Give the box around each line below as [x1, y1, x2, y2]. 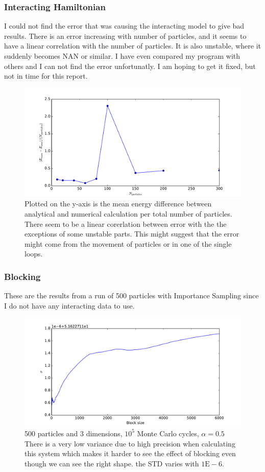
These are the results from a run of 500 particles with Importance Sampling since [4, 290, 259, 301]
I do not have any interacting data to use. [4, 300, 135, 311]
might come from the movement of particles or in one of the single [25, 238, 232, 249]
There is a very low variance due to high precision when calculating [25, 438, 235, 449]
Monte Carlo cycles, [137, 428, 199, 438]
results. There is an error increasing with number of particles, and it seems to [4, 30, 247, 41]
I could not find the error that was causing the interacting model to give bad [4, 20, 245, 31]
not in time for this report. [4, 70, 88, 81]
